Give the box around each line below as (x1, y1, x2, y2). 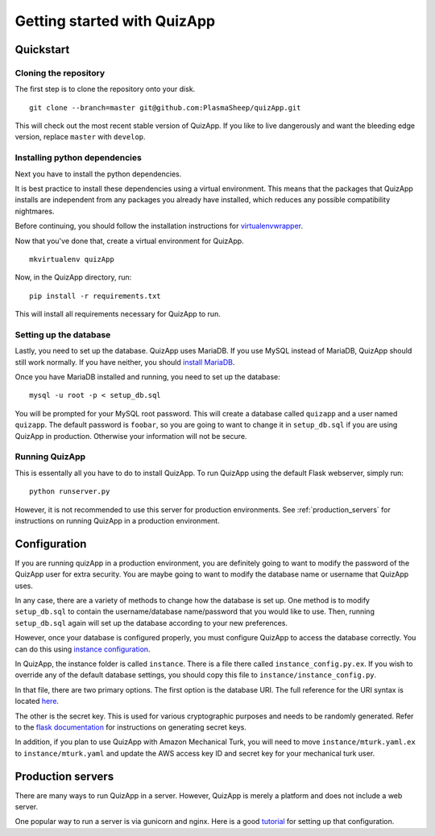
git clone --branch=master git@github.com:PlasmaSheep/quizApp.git (29, 103, 301, 112)
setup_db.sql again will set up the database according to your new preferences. (14, 618, 288, 627)
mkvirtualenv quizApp (29, 255, 114, 263)
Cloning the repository (14, 67, 105, 78)
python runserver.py (29, 487, 110, 496)
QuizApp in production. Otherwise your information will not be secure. (14, 431, 247, 441)
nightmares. (14, 206, 55, 216)
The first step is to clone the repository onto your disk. (14, 85, 196, 94)
